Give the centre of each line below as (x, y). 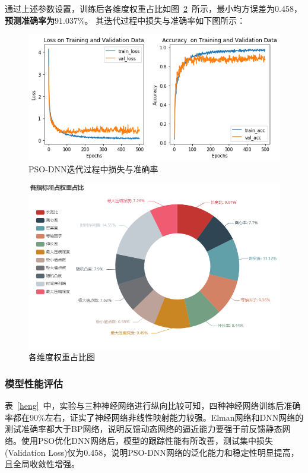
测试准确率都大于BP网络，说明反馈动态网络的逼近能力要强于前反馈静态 (144, 429)
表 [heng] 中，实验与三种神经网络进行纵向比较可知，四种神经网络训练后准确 (153, 406)
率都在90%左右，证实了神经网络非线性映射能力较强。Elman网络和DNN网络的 (154, 417)
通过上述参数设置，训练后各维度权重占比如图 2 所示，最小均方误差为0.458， (153, 8)
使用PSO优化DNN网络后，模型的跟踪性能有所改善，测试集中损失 (147, 440)
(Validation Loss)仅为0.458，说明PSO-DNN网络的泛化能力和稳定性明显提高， (152, 452)
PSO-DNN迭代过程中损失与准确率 (93, 169)
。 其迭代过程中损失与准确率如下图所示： (165, 20)
